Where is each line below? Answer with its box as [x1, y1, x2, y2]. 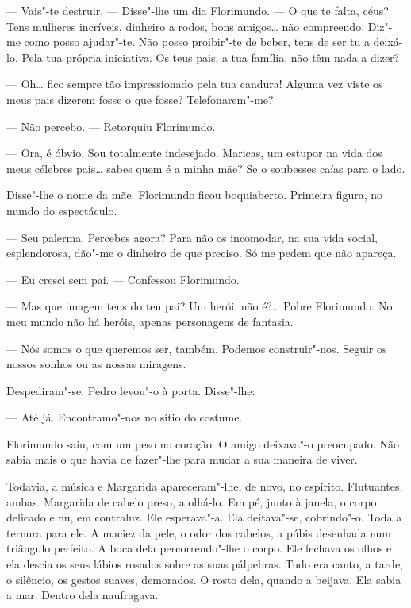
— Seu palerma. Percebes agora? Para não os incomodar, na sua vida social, [6, 229, 378, 245]
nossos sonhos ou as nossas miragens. [6, 356, 186, 372]
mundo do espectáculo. [6, 202, 117, 218]
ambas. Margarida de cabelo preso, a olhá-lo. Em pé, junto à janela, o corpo [6, 493, 377, 510]
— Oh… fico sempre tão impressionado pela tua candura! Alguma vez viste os [6, 75, 383, 92]
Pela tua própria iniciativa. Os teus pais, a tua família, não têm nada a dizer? [21, 48, 400, 65]
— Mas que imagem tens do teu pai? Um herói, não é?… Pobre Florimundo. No [6, 298, 393, 314]
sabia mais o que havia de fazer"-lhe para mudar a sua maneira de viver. [6, 451, 358, 468]
